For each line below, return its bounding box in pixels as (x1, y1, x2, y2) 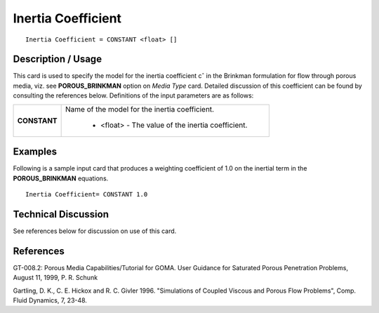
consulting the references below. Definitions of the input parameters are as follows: (13, 91, 254, 100)
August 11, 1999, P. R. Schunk (13, 274, 98, 282)
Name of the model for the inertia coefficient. (65, 104, 214, 114)
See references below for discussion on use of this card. (13, 227, 177, 235)
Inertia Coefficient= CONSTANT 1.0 (25, 190, 148, 198)
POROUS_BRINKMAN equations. (13, 174, 109, 182)
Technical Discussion (13, 208, 109, 220)
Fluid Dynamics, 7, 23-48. (13, 295, 88, 305)
